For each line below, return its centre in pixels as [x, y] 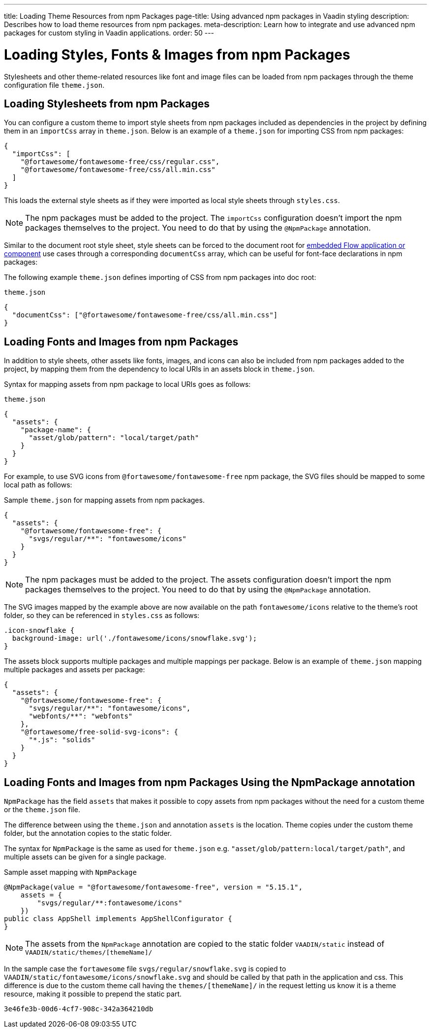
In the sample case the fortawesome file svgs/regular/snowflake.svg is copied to [145, 969]
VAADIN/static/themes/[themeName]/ [89, 953]
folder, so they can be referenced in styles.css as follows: [102, 616]
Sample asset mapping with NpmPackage [70, 872]
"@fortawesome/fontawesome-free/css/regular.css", [120, 162]
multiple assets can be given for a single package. [85, 857]
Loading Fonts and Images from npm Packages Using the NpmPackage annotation [210, 782]
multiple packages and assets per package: [75, 670]
